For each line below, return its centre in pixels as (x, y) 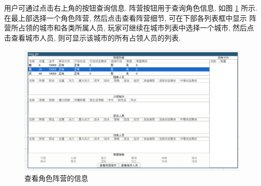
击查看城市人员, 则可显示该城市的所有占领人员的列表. (92, 37)
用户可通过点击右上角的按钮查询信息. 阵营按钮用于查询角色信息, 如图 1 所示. (131, 8)
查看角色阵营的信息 (56, 178)
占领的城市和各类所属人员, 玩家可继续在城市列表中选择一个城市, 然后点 (136, 28)
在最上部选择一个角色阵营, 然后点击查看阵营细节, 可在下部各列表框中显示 (126, 17)
